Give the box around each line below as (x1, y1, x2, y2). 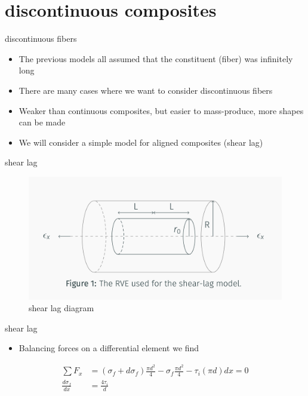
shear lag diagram (29, 302, 94, 314)
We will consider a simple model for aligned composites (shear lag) (19, 136, 263, 148)
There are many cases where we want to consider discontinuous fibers (19, 84, 273, 96)
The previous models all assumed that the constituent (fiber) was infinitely (19, 52, 293, 65)
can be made (19, 116, 66, 128)
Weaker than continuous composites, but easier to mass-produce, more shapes (19, 104, 304, 116)
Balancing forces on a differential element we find (19, 342, 199, 354)
